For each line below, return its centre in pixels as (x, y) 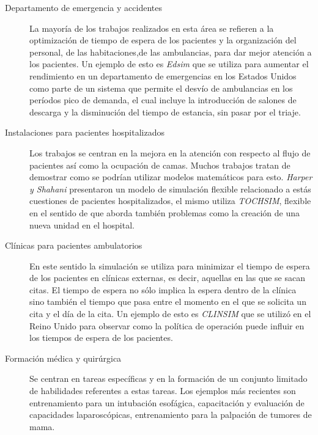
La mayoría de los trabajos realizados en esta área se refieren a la (152, 28)
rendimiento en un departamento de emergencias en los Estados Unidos (163, 75)
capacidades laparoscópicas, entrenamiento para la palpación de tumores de (171, 415)
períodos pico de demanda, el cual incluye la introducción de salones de (163, 100)
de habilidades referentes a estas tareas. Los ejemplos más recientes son (163, 391)
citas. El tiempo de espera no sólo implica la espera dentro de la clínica (163, 289)
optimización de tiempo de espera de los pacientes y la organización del (163, 40)
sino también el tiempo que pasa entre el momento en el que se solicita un (168, 302)
